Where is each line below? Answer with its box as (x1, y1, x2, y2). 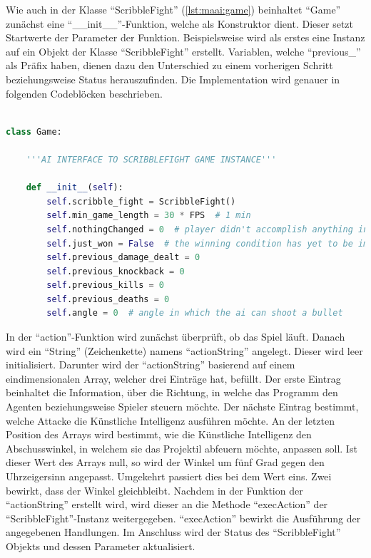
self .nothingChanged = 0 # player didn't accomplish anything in (46, 224, 369, 234)
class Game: (6, 126, 62, 137)
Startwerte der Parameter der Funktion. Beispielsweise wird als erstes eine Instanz (6, 30, 365, 45)
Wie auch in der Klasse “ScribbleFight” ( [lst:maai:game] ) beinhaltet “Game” (6, 2, 341, 16)
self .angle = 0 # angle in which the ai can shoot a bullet (46, 308, 343, 319)
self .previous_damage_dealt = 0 (46, 252, 200, 263)
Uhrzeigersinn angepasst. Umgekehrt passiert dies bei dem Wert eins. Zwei (6, 469, 332, 483)
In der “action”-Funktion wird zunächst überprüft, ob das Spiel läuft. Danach (6, 329, 345, 344)
